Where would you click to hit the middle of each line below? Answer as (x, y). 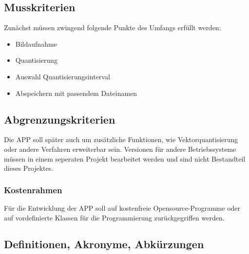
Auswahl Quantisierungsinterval (63, 76)
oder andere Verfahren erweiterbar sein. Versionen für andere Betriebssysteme (120, 149)
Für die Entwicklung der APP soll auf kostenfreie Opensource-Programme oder (122, 208)
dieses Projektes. (29, 168)
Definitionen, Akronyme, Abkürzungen (104, 244)
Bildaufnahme (36, 44)
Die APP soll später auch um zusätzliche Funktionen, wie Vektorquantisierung (121, 139)
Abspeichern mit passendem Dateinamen (76, 93)
